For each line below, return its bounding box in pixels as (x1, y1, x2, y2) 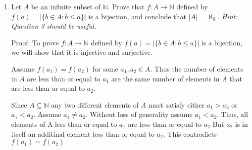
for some (92, 63, 118, 74)
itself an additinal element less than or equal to (11, 128, 155, 139)
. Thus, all (217, 109, 248, 119)
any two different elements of (51, 99, 139, 110)
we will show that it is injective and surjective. (11, 47, 152, 57)
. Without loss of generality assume (85, 109, 193, 119)
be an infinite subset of (31, 1, 101, 11)
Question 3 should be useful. (11, 21, 97, 31)
